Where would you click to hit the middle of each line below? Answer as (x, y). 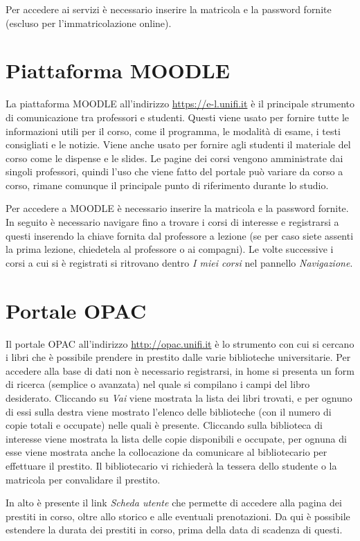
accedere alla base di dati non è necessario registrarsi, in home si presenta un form (180, 370)
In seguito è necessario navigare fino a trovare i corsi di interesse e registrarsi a (172, 222)
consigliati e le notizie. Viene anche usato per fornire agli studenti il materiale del (178, 144)
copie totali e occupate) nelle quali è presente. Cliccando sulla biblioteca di (164, 425)
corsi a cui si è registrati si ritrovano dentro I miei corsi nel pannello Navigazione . (179, 262)
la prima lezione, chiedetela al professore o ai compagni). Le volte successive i (170, 249)
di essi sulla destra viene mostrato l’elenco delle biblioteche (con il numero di (169, 411)
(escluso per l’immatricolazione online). (89, 23)
